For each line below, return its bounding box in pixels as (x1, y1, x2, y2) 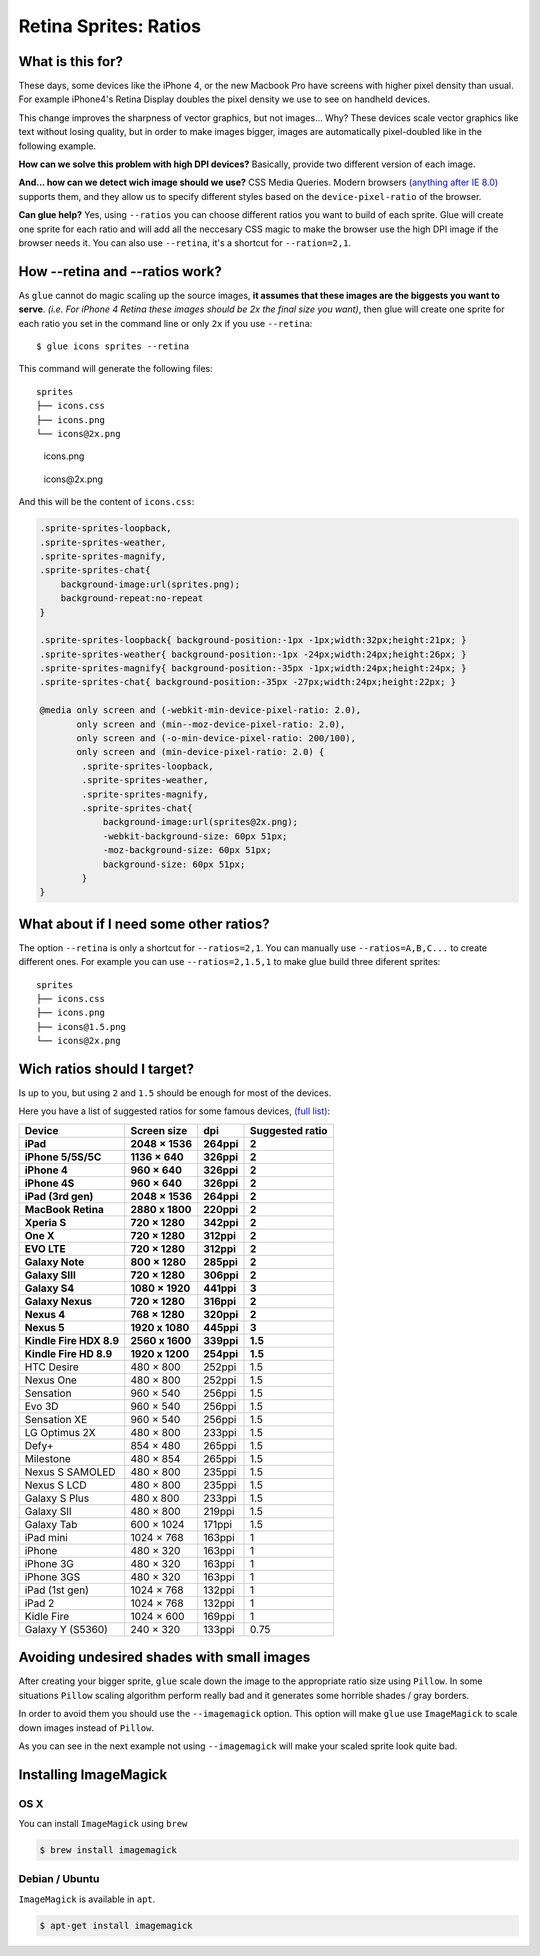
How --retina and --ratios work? (18, 263, 222, 280)
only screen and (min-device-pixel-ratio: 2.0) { (76, 746, 325, 758)
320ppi (203, 1307, 239, 1321)
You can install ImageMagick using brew (18, 1818, 188, 1830)
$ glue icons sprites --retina (36, 341, 190, 352)
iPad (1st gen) (24, 1583, 90, 1597)
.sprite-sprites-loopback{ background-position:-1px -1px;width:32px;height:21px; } (39, 635, 467, 646)
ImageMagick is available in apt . (18, 1893, 156, 1905)
